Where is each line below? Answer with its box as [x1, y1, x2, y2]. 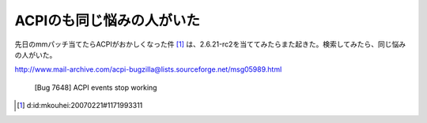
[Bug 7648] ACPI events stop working [34, 83, 157, 92]
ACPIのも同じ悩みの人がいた [14, 12, 201, 29]
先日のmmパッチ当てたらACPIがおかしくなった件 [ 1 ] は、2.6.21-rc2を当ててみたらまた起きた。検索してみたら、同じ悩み [14, 39, 406, 49]
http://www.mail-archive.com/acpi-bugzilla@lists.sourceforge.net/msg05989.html [14, 65, 282, 74]
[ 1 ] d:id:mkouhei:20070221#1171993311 [17, 101, 143, 110]
